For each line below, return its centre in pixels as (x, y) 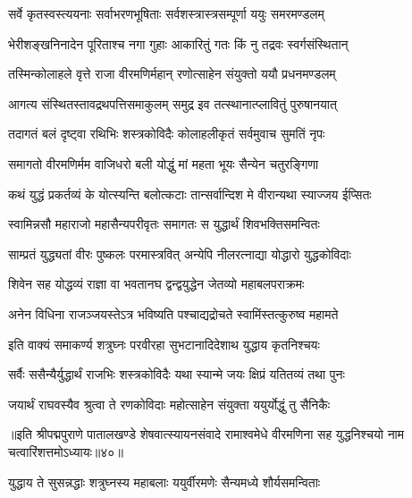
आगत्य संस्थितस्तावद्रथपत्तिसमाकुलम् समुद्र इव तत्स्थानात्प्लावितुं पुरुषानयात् (172, 103)
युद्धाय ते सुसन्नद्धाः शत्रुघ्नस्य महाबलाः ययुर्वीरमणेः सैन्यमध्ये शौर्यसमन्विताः (164, 481)
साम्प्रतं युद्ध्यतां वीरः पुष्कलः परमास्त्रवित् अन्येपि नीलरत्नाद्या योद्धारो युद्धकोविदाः (180, 253)
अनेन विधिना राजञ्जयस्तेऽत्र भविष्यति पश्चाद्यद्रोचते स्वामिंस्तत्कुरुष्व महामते (173, 313)
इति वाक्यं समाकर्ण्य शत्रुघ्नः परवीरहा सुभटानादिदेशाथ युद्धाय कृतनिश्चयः (164, 344)
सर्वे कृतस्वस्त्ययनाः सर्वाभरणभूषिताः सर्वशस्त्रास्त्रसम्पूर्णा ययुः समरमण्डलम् (166, 13)
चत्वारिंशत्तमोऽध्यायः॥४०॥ (66, 451)
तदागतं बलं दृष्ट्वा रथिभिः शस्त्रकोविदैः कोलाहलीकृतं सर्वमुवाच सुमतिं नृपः (167, 134)
